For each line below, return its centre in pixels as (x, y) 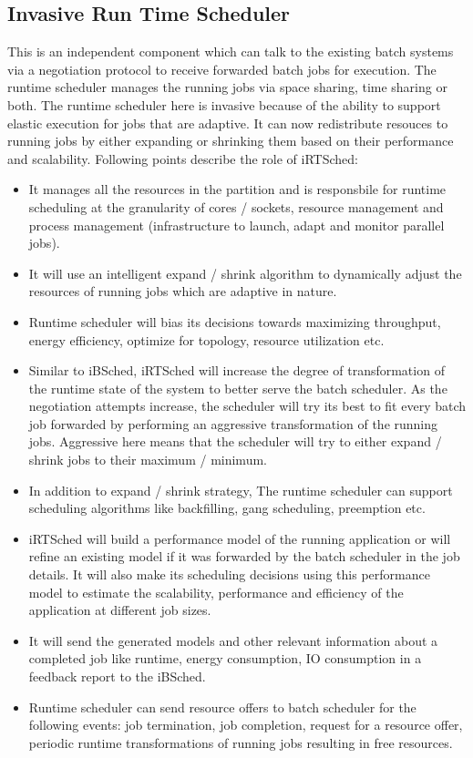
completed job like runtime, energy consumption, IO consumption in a (225, 658)
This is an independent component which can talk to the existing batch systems (231, 51)
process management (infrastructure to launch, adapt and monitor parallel (236, 225)
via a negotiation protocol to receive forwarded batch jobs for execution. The (222, 69)
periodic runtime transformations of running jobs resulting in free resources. (241, 742)
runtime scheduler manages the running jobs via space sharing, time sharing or (227, 87)
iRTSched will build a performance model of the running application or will (240, 538)
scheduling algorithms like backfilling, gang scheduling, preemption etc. (227, 508)
